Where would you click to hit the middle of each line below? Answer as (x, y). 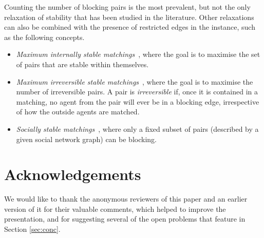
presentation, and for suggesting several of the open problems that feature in (125, 219)
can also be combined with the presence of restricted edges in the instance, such (130, 27)
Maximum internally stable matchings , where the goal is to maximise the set (138, 54)
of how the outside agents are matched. (78, 112)
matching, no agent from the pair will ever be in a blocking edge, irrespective (138, 101)
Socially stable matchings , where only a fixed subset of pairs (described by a (137, 128)
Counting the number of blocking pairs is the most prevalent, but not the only (127, 7)
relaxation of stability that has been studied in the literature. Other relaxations (129, 17)
